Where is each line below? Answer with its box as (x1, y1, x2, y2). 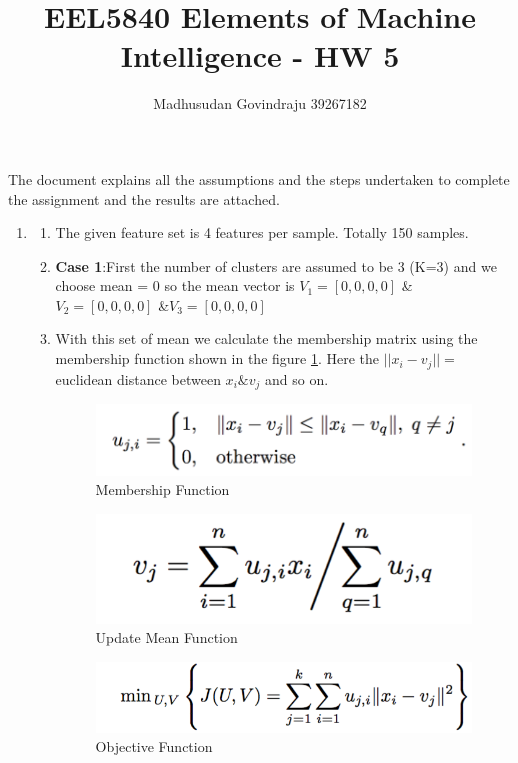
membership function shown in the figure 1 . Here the (55, 348, 380, 369)
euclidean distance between (55, 368, 221, 389)
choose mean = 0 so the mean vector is (55, 275, 295, 296)
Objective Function (95, 736, 213, 757)
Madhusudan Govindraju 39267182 (153, 93, 367, 114)
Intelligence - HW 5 (120, 35, 400, 76)
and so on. (264, 368, 329, 389)
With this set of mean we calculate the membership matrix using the (55, 328, 478, 349)
